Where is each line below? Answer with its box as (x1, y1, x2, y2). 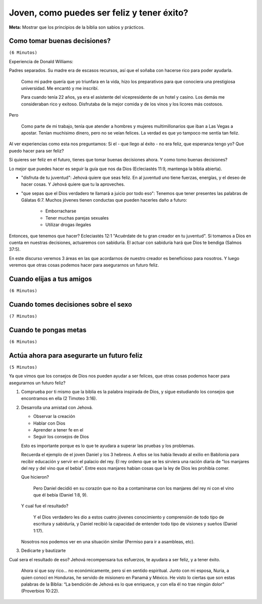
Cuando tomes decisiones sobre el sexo (9, 300, 132, 309)
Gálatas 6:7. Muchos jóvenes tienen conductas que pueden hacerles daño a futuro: (21, 197, 187, 203)
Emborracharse (45, 208, 77, 214)
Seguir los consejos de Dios (33, 434, 89, 440)
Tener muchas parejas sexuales (45, 215, 109, 221)
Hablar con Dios (33, 420, 65, 426)
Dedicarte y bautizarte (21, 548, 66, 553)
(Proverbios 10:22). (21, 588, 59, 594)
